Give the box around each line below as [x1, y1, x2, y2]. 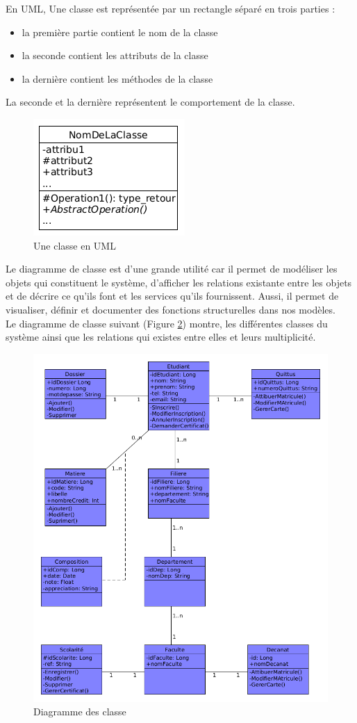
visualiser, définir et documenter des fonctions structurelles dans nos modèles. [6, 302, 335, 316]
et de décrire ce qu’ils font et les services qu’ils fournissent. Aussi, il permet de [6, 289, 339, 303]
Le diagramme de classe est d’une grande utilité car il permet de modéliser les [6, 261, 338, 276]
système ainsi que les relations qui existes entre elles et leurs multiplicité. [6, 330, 316, 344]
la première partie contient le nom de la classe [22, 24, 218, 39]
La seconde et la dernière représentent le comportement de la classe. [6, 95, 295, 109]
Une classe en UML [33, 238, 116, 252]
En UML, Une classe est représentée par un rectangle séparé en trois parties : [6, 1, 335, 15]
